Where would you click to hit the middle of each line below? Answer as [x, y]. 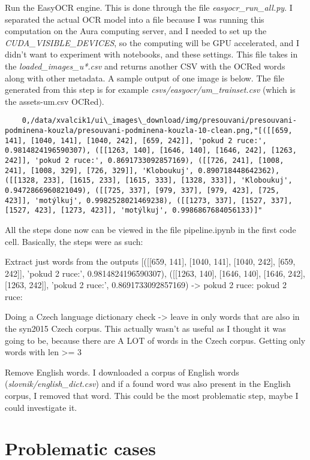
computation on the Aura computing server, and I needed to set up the [136, 31]
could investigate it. [41, 407]
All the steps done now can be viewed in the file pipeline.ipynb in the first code [151, 229]
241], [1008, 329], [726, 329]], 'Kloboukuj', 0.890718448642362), [142, 170]
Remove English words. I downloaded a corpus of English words [122, 372]
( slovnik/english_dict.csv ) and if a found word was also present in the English [148, 384]
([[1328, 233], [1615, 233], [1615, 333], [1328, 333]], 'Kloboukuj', [149, 181]
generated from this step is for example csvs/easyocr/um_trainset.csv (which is [150, 90]
